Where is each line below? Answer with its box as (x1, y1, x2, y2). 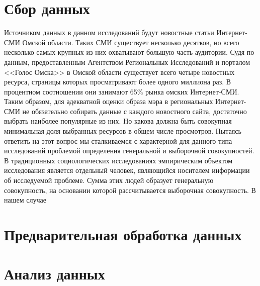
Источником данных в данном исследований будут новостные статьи (4, 27, 214, 38)
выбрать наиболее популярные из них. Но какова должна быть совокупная (4, 116, 232, 126)
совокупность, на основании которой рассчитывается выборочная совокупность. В (4, 184, 256, 195)
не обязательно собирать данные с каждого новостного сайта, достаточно (22, 106, 247, 116)
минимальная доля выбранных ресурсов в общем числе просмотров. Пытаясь (4, 126, 241, 136)
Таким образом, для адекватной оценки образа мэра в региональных (4, 96, 213, 107)
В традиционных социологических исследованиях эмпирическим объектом (4, 155, 233, 165)
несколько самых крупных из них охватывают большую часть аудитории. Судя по (4, 47, 254, 57)
